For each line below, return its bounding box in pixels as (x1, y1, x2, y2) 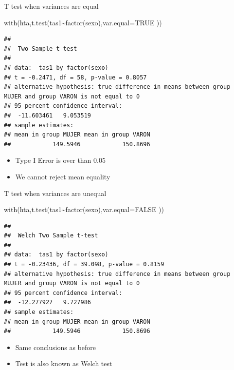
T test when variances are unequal (4, 188, 107, 198)
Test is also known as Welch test (15, 358, 112, 369)
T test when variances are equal (4, 1, 99, 11)
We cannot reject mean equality (15, 171, 110, 181)
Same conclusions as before (15, 342, 96, 352)
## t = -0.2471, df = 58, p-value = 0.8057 (4, 74, 147, 81)
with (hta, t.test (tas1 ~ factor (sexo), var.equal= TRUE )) (4, 17, 162, 27)
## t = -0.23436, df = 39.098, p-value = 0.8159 (4, 261, 164, 268)
